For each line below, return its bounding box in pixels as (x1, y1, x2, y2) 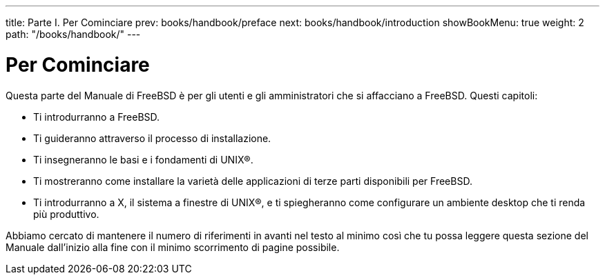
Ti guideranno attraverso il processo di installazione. (33, 132, 271, 144)
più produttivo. (33, 208, 99, 220)
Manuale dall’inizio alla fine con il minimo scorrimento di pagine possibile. (6, 241, 340, 253)
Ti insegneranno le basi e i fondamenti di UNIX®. (33, 153, 253, 166)
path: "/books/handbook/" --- (6, 28, 141, 40)
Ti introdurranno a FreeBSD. (33, 110, 160, 123)
